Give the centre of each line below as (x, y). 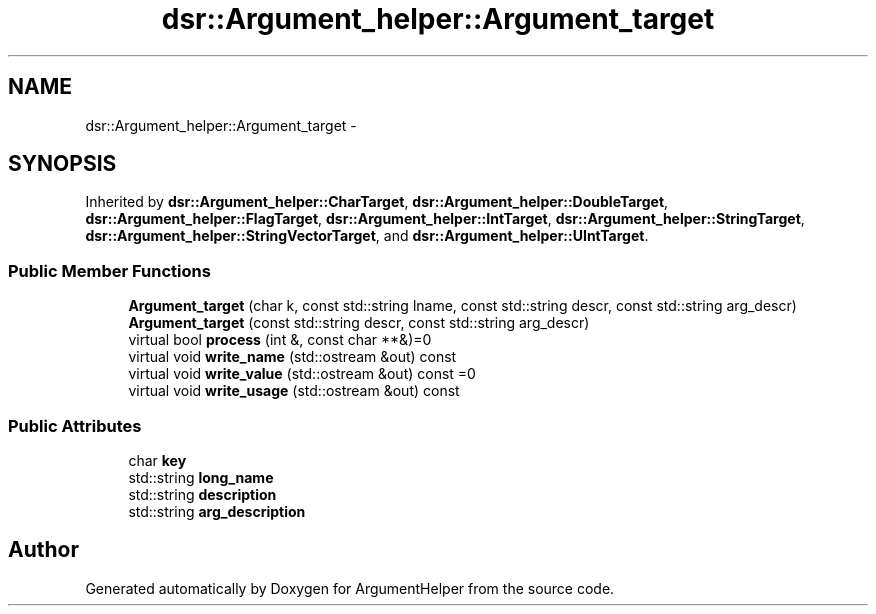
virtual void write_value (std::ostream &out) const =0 (302, 374)
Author (43, 550)
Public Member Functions (109, 270)
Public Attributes (75, 425)
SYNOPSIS (62, 164)
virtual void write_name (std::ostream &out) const (292, 357)
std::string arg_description (217, 511)
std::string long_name (201, 477)
